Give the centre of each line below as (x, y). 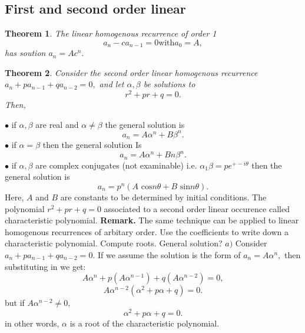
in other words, (32, 323)
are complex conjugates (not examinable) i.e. (116, 165)
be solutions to (169, 84)
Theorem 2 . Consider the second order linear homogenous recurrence (131, 72)
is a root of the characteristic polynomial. (145, 323)
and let (112, 84)
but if (15, 303)
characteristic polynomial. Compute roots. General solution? (114, 243)
